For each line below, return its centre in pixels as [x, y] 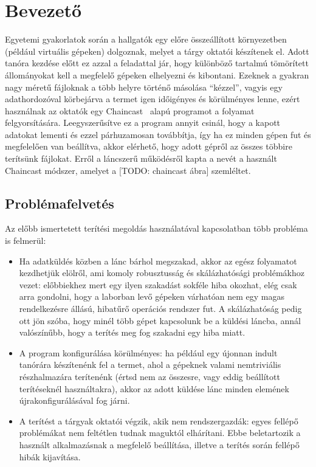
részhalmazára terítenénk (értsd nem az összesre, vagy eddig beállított [149, 376]
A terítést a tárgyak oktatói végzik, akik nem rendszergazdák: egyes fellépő [159, 420]
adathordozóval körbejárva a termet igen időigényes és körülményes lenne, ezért [153, 99]
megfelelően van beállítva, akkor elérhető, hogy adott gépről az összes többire [149, 146]
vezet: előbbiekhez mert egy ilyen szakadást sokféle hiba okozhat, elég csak [158, 284]
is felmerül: [26, 240]
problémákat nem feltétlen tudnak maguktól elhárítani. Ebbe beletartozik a [160, 433]
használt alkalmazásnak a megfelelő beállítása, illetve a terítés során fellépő [159, 444]
